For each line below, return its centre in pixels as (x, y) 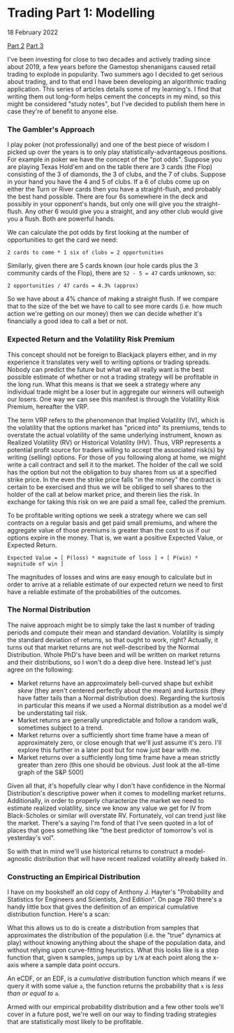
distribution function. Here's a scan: (59, 914)
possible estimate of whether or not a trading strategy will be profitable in (113, 377)
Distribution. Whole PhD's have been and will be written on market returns (114, 654)
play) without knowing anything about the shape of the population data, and (116, 943)
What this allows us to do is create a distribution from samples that (103, 928)
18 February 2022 (32, 32)
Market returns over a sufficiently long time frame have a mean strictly (118, 757)
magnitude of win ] (36, 564)
